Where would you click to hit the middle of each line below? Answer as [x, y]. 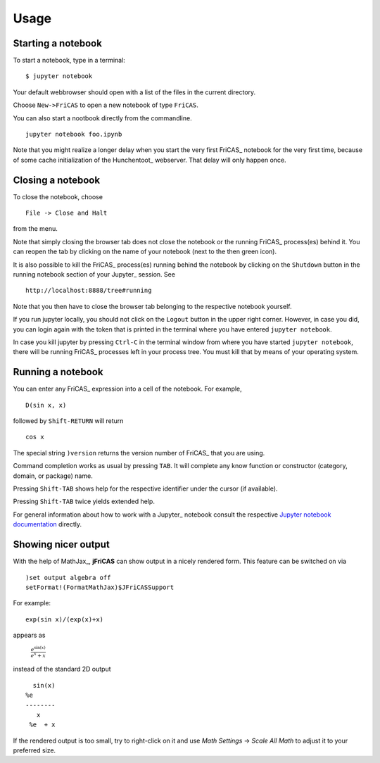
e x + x [38, 655]
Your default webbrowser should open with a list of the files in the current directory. [134, 92]
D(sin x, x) [46, 405]
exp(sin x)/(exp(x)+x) [65, 619]
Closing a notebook [57, 180]
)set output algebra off [68, 578]
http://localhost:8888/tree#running [89, 291]
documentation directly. [47, 524]
